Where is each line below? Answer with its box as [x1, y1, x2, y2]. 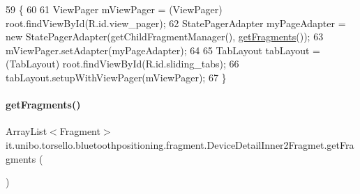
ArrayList [6, 124, 47, 138]
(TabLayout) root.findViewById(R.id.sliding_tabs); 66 [6, 56, 239, 71]
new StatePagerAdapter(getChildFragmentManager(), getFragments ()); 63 [6, 29, 324, 44]
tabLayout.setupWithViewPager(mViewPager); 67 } [6, 70, 227, 84]
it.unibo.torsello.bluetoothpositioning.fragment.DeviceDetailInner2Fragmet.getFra [6, 137, 354, 152]
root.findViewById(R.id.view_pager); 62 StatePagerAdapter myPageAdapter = [6, 15, 346, 30]
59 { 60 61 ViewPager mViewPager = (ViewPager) [6, 2, 223, 16]
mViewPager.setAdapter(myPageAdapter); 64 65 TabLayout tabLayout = [6, 42, 320, 57]
